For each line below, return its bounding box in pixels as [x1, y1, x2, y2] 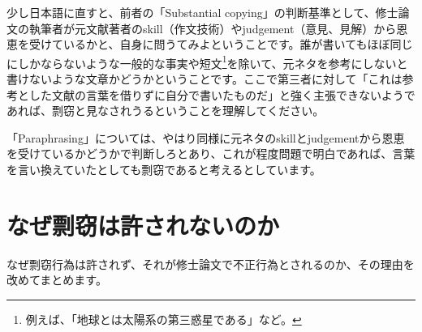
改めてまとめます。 [6, 271, 107, 288]
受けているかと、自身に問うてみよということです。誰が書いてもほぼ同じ [28, 36, 413, 53]
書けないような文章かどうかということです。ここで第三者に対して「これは [6, 70, 403, 87]
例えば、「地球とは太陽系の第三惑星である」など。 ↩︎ [25, 310, 302, 327]
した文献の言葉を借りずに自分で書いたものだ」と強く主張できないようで [28, 86, 416, 103]
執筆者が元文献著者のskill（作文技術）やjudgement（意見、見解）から [28, 19, 397, 36]
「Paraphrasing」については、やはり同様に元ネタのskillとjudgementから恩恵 [6, 129, 405, 146]
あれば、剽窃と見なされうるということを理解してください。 [6, 102, 325, 119]
